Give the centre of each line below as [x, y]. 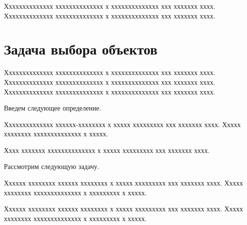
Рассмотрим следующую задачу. [52, 166]
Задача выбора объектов [81, 49]
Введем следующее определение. [53, 108]
